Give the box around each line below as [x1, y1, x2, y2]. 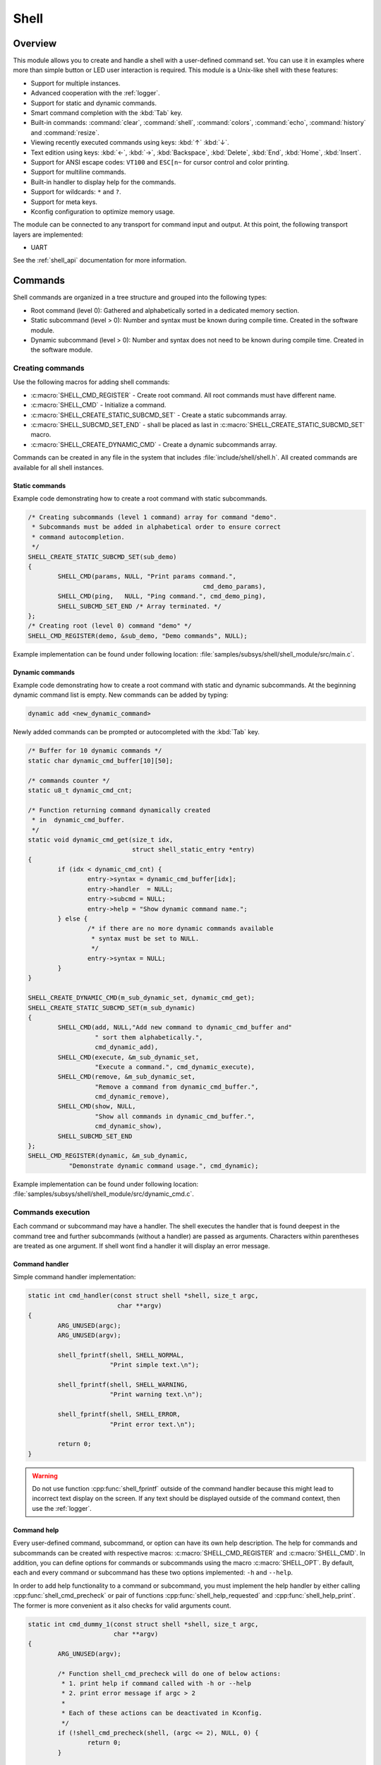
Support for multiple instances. [30, 78, 121, 88]
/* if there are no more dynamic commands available [87, 925, 274, 933]
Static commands [13, 481, 66, 490]
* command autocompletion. [32, 533, 125, 541]
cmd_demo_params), [202, 582, 267, 590]
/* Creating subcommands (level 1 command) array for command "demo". [28, 513, 278, 521]
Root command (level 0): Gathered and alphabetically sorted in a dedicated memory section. [30, 306, 300, 314]
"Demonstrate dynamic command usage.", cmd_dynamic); [68, 1161, 259, 1170]
